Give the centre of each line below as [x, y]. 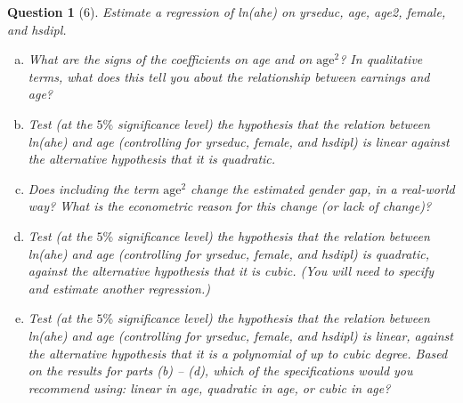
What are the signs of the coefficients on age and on [170, 59]
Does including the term [93, 188]
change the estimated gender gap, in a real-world [323, 188]
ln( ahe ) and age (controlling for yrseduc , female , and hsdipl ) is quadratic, [229, 253]
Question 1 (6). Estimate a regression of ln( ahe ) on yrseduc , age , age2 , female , [227, 12]
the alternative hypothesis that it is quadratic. [152, 159]
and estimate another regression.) [119, 288]
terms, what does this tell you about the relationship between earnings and [229, 76]
